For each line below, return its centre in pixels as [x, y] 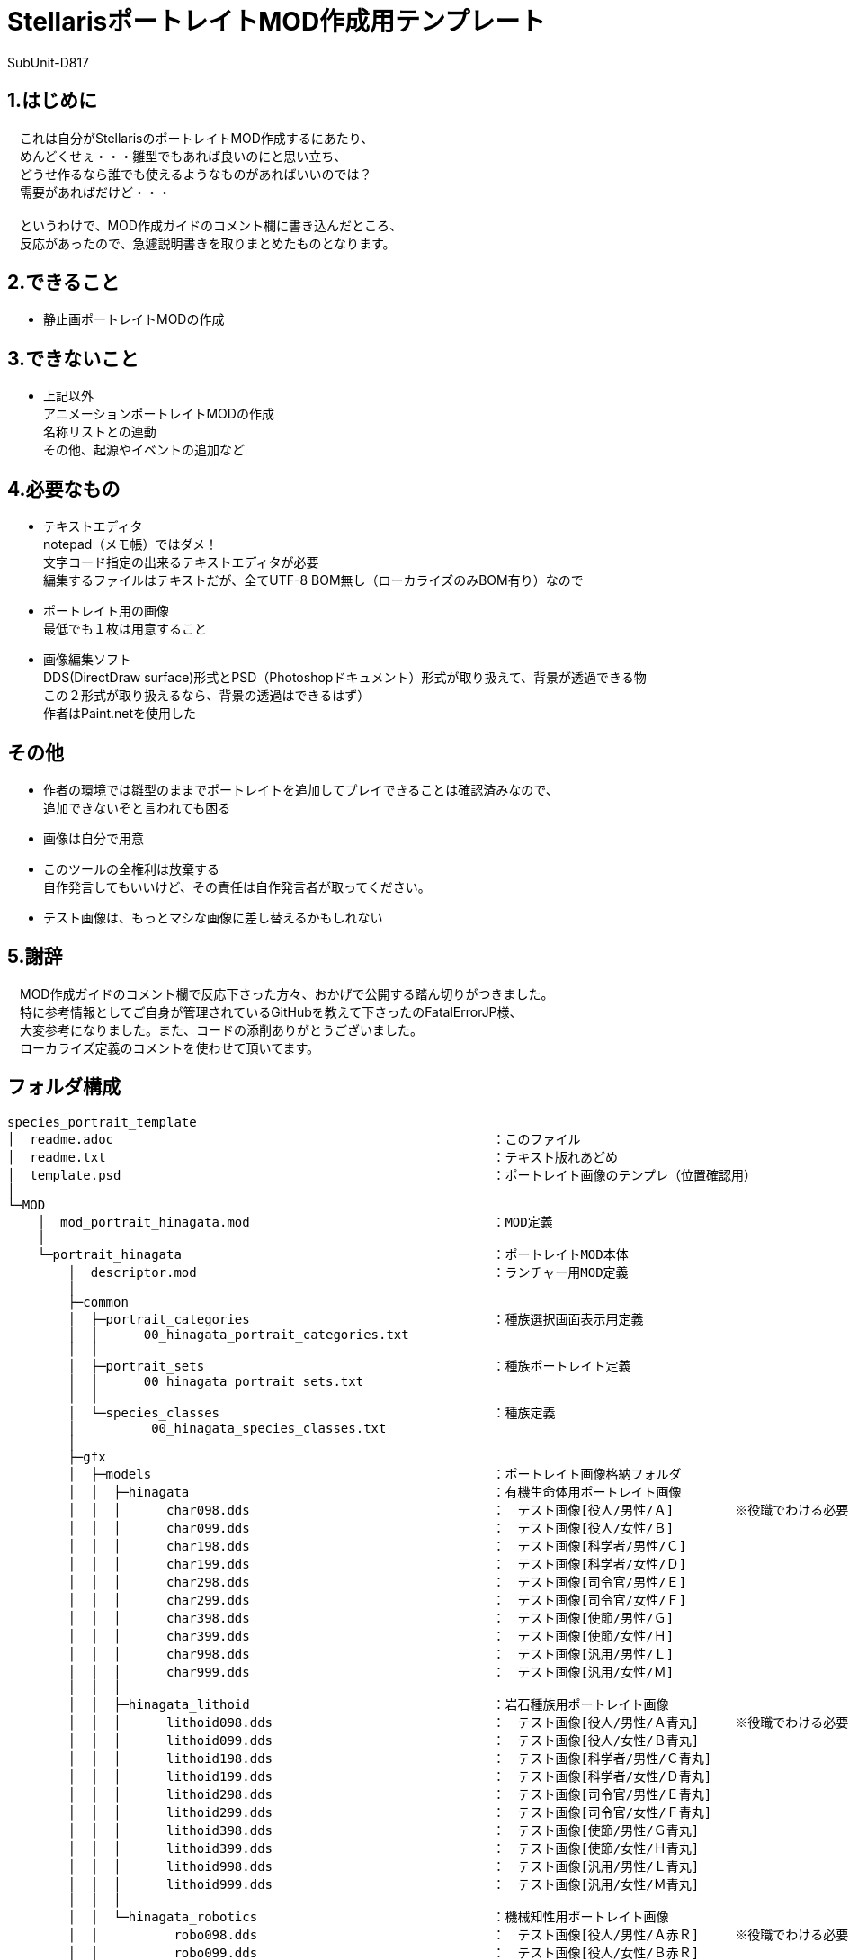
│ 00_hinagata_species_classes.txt [227, 1428]
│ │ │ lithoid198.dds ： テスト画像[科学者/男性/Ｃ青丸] [390, 1758]
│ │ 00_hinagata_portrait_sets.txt [216, 1381]
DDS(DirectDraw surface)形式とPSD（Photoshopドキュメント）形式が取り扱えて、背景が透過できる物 [345, 678]
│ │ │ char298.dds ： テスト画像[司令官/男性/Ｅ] [377, 1582]
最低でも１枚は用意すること [125, 629]
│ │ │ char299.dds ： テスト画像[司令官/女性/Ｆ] [377, 1600]
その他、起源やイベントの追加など [144, 450]
